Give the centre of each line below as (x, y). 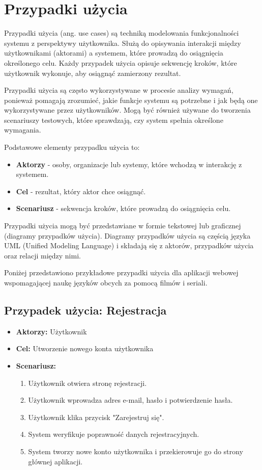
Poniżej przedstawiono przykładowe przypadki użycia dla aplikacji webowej (121, 272)
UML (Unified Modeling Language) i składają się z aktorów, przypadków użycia (129, 245)
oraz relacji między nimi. (42, 255)
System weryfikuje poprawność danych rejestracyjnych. (114, 434)
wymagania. (23, 130)
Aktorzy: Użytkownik (51, 331)
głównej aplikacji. (55, 461)
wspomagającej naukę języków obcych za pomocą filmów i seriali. (106, 282)
